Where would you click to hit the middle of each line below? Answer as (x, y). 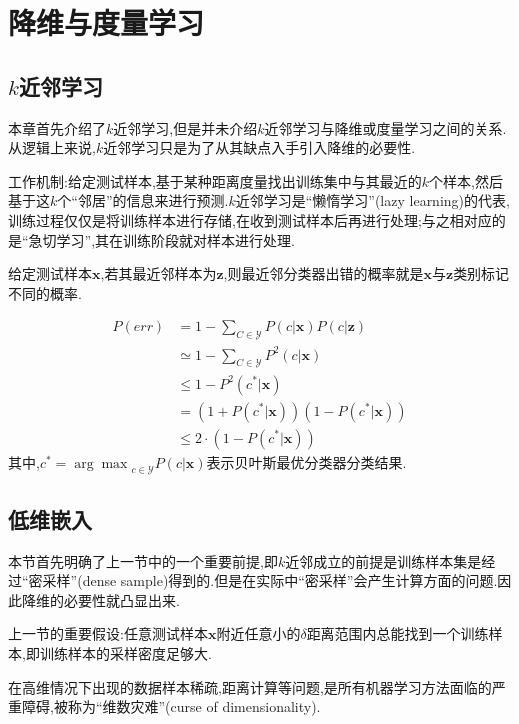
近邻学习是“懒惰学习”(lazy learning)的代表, (372, 200)
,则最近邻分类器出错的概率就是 (323, 273)
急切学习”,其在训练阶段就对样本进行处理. (161, 239)
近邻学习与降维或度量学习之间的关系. (385, 127)
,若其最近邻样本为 (158, 273)
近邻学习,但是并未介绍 (185, 127)
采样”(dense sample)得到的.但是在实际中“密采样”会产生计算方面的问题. (270, 580)
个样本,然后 (466, 180)
